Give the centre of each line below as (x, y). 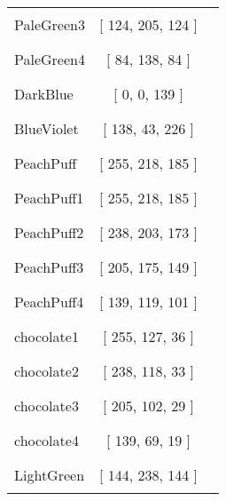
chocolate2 (47, 371)
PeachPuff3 (49, 267)
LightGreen (50, 475)
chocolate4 (47, 440)
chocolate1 (47, 336)
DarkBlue (44, 94)
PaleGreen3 (50, 24)
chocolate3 (47, 406)
